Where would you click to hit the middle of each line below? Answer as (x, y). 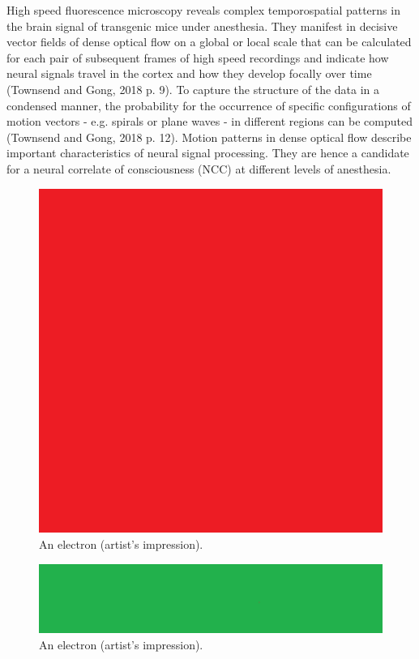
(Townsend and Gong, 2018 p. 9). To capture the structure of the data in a (193, 89)
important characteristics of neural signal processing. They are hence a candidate (208, 153)
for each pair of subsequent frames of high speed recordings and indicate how (198, 57)
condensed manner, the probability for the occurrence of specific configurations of (209, 105)
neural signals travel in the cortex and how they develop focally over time (189, 73)
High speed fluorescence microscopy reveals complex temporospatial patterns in (203, 10)
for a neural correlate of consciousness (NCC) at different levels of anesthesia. (199, 168)
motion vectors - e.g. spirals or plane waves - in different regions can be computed (210, 121)
